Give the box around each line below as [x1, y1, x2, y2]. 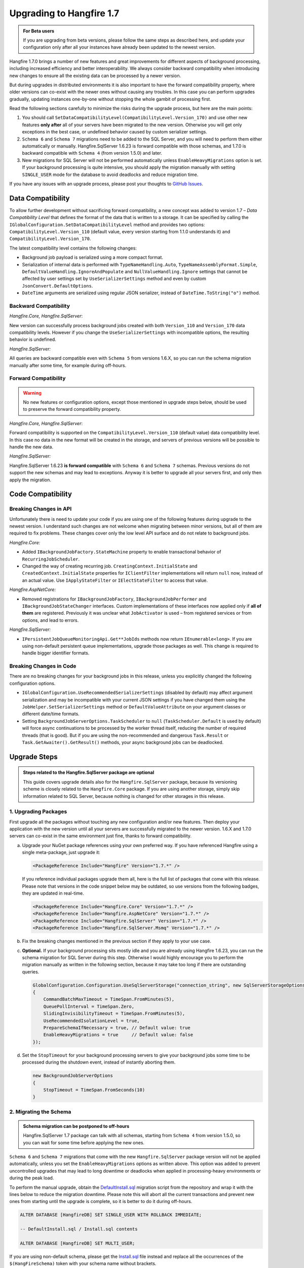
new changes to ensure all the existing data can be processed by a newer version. [9, 73, 181, 79]
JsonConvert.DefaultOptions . [22, 283, 93, 289]
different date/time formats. [22, 711, 80, 717]
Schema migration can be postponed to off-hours [23, 1123, 130, 1129]
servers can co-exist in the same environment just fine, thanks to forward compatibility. [9, 833, 192, 839]
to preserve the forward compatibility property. [23, 406, 121, 412]
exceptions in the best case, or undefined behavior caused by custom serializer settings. [22, 129, 207, 135]
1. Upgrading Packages [9, 808, 67, 815]
